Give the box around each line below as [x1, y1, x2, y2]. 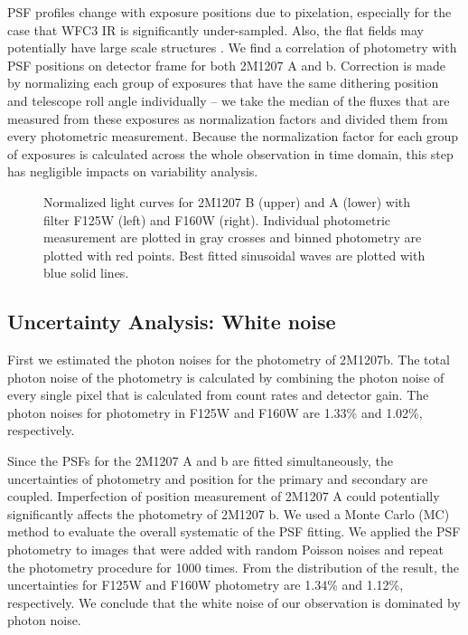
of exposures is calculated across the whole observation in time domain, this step [7, 144, 454, 163]
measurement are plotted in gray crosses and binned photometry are [43, 228, 422, 247]
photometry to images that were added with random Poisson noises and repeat [7, 540, 444, 559]
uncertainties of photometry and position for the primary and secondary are [7, 469, 428, 488]
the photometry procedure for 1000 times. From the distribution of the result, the [7, 557, 460, 576]
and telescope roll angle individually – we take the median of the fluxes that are [7, 90, 450, 109]
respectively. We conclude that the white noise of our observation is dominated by [7, 592, 461, 611]
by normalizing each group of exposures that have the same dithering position [7, 73, 439, 92]
